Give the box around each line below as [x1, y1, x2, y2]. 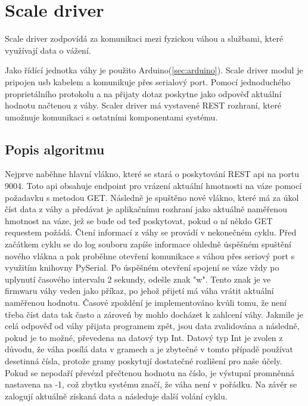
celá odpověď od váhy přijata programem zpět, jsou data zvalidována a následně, [5, 320, 300, 332]
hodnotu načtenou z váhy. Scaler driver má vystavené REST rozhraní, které [5, 99, 281, 111]
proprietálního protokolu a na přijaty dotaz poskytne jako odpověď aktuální [5, 87, 282, 100]
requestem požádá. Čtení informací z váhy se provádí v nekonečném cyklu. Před [5, 226, 297, 238]
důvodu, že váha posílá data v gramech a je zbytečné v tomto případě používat [5, 343, 293, 355]
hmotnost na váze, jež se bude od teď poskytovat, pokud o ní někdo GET [5, 214, 273, 227]
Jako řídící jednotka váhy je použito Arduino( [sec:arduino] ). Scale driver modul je [5, 64, 303, 76]
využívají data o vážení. [5, 44, 91, 56]
